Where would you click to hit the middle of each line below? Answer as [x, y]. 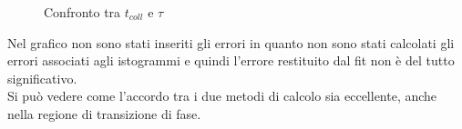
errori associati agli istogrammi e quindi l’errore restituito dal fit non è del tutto [231, 60]
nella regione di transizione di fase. [104, 113]
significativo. [42, 78]
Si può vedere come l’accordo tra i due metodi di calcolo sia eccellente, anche [222, 96]
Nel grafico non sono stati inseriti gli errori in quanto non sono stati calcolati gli [231, 42]
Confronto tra [82, 12]
